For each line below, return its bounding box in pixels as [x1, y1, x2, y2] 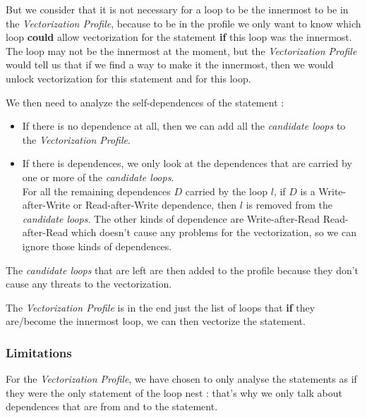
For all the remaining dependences [22, 183, 171, 198]
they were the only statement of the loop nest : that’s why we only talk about [6, 385, 343, 400]
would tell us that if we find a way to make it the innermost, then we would [6, 57, 334, 72]
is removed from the [246, 197, 332, 212]
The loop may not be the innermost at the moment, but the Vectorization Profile [6, 43, 357, 58]
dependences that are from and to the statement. [6, 399, 218, 414]
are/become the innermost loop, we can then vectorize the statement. [6, 314, 306, 328]
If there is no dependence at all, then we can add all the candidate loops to [22, 118, 346, 133]
